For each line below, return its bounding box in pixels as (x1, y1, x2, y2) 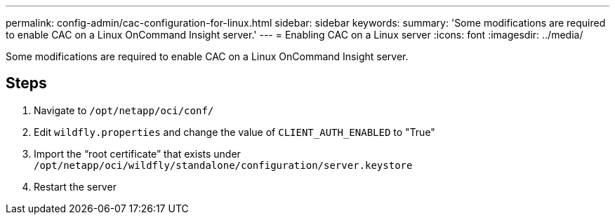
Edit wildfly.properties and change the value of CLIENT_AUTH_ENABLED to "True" (34, 125, 435, 138)
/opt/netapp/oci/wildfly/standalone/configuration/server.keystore (34, 159, 413, 171)
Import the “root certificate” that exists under (34, 147, 241, 160)
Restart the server (34, 180, 117, 193)
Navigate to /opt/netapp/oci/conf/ (34, 104, 214, 116)
